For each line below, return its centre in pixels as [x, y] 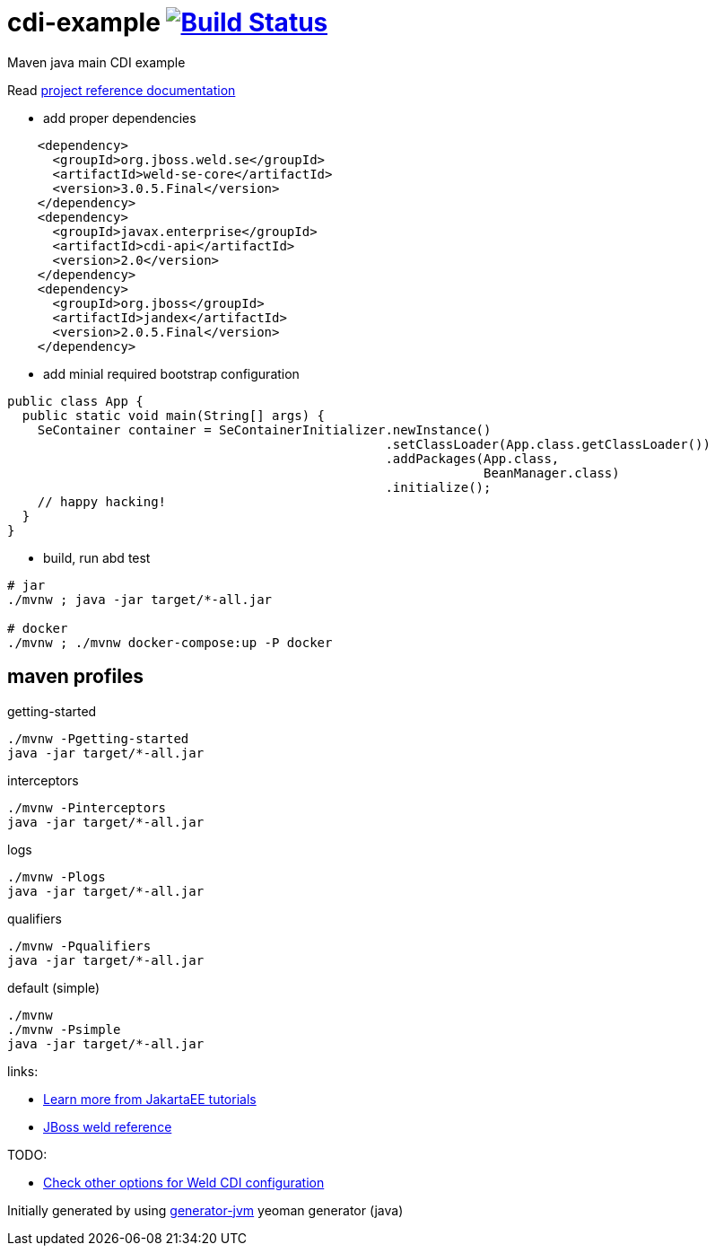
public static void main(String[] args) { [174, 415]
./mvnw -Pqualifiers [79, 946]
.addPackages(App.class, [472, 458]
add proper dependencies [120, 118]
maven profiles [76, 677]
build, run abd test [97, 557]
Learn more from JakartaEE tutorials [150, 1099]
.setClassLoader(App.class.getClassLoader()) [548, 444]
